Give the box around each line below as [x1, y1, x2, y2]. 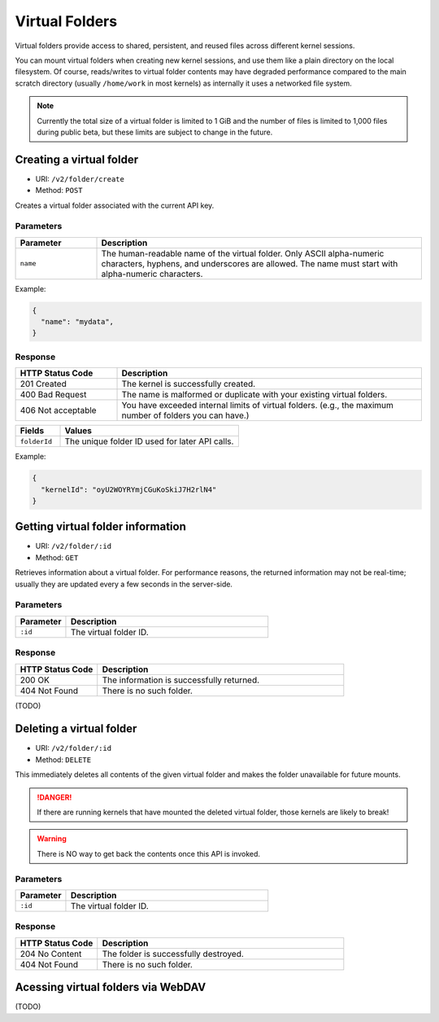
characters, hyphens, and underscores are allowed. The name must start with [101, 257, 398, 269]
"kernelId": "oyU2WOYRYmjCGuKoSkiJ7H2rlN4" [41, 485, 217, 494]
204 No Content [20, 948, 82, 959]
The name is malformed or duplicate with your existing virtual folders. [121, 389, 388, 401]
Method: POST [35, 186, 83, 195]
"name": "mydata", [41, 318, 114, 327]
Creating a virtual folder [15, 152, 138, 166]
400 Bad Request [20, 389, 87, 401]
